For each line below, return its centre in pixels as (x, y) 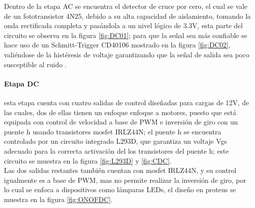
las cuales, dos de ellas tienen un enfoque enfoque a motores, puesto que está (120, 112)
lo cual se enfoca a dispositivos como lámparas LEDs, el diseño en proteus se (120, 189)
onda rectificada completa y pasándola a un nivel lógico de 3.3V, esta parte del (124, 25)
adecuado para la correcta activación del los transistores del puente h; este (116, 150)
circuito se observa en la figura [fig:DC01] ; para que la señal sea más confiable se (126, 35)
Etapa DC (21, 83)
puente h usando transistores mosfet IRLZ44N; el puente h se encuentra (113, 131)
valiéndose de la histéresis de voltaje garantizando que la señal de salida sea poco (127, 54)
